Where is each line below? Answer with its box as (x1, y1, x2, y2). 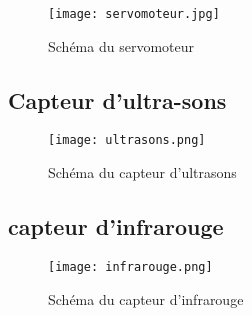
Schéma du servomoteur (48, 35, 194, 56)
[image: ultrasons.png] (48, 133, 206, 148)
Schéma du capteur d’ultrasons (48, 162, 237, 183)
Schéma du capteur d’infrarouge (48, 288, 244, 309)
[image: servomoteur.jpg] (48, 7, 220, 21)
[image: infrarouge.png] (48, 259, 213, 274)
